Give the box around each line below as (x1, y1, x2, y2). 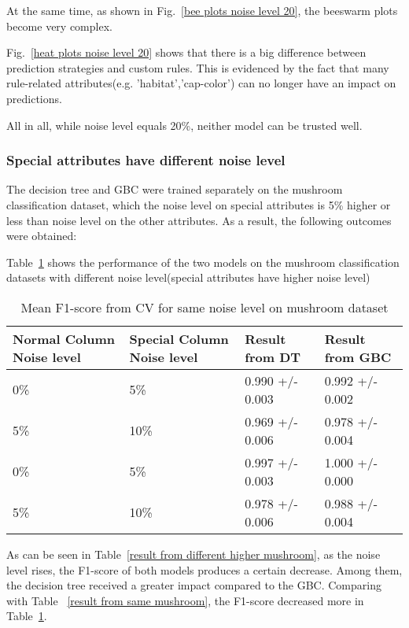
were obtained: (6, 227, 77, 244)
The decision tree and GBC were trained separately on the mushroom (6, 181, 343, 198)
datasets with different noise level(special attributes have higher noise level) (6, 269, 370, 286)
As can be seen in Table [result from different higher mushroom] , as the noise (6, 545, 381, 562)
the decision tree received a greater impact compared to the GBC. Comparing (6, 577, 381, 593)
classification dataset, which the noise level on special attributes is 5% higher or (6, 196, 391, 212)
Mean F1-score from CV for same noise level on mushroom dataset (20, 297, 389, 316)
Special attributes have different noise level (6, 150, 286, 170)
